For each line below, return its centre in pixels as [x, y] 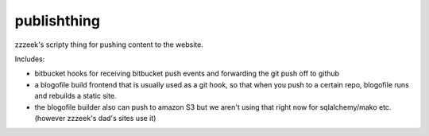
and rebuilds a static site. [75, 96]
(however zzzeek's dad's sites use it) [95, 118]
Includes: [30, 59]
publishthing [58, 21]
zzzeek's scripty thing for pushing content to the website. [109, 45]
